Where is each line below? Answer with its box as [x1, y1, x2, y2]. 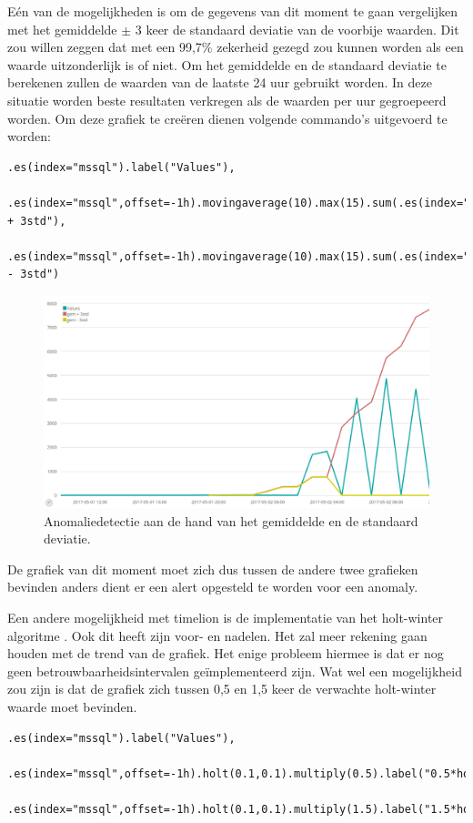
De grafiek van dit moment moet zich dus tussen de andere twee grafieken [7, 559, 418, 578]
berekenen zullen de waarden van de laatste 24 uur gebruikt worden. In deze [7, 73, 432, 92]
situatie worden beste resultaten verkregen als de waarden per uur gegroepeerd [7, 90, 447, 109]
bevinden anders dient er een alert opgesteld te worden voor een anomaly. [7, 577, 418, 596]
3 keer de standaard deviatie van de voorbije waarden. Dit [135, 19, 459, 38]
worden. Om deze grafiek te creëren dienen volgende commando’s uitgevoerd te [7, 108, 448, 127]
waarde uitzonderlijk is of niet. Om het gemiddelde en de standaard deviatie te [7, 55, 447, 74]
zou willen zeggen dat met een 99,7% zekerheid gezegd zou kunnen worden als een [7, 37, 464, 56]
